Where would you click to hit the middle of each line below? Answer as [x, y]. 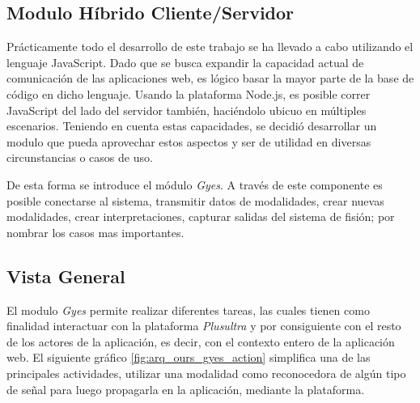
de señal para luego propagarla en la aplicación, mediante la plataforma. [186, 389]
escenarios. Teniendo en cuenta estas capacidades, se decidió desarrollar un [192, 126]
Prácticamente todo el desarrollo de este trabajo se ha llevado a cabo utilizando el [210, 47]
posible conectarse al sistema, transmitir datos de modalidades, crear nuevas [195, 200]
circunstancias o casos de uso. [80, 157]
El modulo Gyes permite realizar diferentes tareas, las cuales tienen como [188, 310]
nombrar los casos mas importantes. [95, 232]
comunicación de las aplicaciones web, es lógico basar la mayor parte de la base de [210, 78]
